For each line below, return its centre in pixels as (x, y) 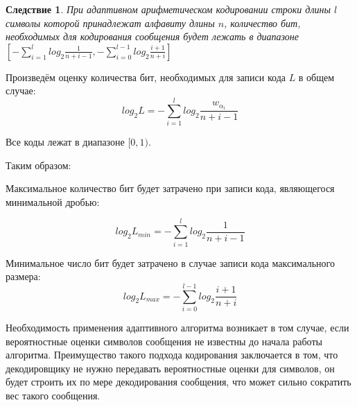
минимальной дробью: (53, 201)
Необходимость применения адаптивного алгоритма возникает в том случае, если (177, 327)
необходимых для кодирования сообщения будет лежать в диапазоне (153, 36)
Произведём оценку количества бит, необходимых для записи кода (146, 77)
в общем (316, 77)
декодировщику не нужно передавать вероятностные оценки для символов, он (170, 368)
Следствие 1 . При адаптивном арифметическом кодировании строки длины (168, 9)
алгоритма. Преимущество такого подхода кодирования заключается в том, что (172, 355)
